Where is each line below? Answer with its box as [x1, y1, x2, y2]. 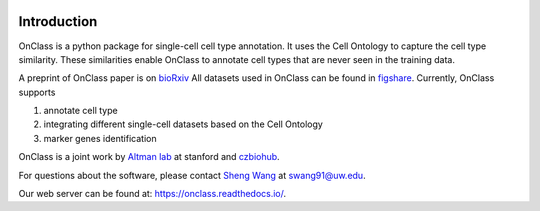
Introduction [18, 13, 98, 30]
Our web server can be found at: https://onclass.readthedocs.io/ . [18, 188, 287, 200]
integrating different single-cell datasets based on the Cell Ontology [43, 118, 324, 130]
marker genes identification [43, 132, 157, 144]
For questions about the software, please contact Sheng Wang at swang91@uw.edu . [18, 169, 366, 181]
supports [18, 86, 56, 98]
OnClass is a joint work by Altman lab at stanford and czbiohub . [18, 151, 280, 163]
